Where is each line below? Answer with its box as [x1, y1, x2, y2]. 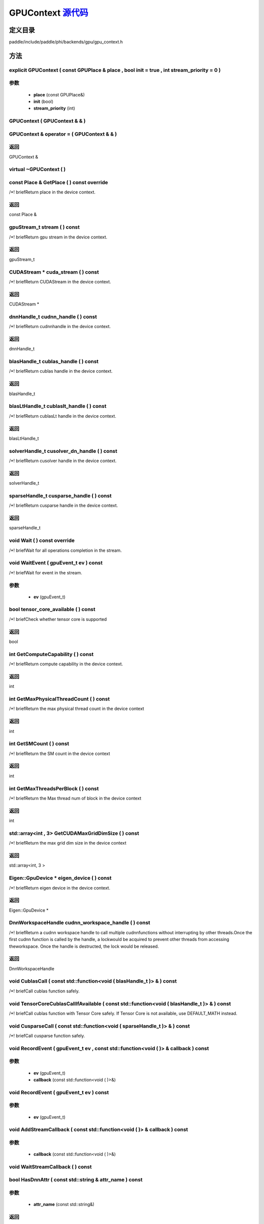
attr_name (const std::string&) [33, 1201, 95, 1207]
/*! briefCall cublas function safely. [9, 988, 80, 994]
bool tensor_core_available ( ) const [9, 606, 95, 613]
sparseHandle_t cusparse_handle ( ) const [9, 492, 112, 499]
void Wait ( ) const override [9, 537, 75, 544]
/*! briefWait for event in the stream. [9, 569, 83, 575]
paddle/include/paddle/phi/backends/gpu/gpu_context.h [9, 39, 123, 45]
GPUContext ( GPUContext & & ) [9, 118, 86, 124]
